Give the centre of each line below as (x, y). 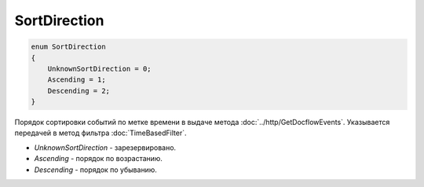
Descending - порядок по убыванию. (95, 170)
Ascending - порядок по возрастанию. (98, 159)
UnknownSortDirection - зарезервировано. (105, 147)
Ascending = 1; (77, 80)
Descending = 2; (79, 91)
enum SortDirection (68, 47)
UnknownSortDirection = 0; (100, 68)
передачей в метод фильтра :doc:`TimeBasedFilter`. (101, 133)
